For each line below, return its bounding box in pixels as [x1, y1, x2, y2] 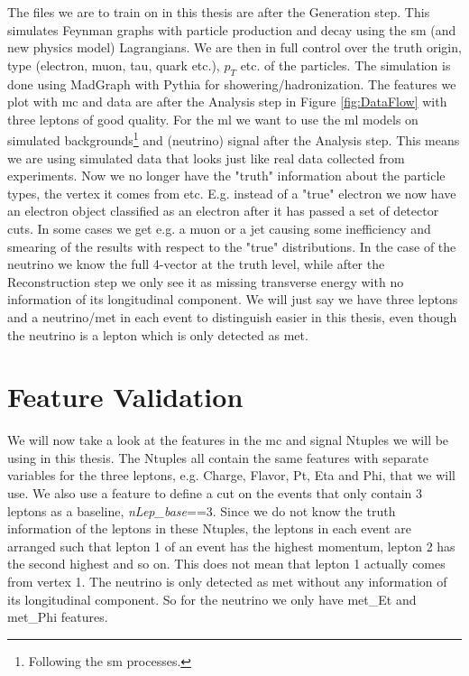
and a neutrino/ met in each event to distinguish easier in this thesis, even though [7, 307, 457, 326]
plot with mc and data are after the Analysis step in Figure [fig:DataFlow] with [7, 92, 447, 111]
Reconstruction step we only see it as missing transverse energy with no [7, 272, 404, 291]
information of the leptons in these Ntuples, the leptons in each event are [7, 519, 411, 538]
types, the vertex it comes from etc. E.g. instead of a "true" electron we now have [7, 183, 456, 202]
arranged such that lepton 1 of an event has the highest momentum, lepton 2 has [7, 536, 455, 555]
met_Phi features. [7, 607, 108, 626]
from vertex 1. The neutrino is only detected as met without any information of [7, 572, 447, 591]
